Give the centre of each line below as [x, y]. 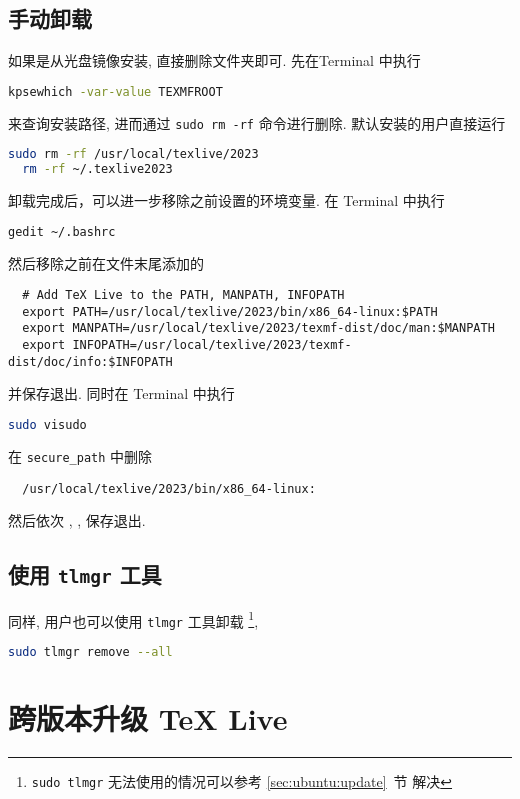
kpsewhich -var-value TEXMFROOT [115, 91]
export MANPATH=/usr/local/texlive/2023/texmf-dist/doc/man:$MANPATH [258, 328]
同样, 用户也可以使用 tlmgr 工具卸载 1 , [133, 619]
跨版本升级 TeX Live [148, 717]
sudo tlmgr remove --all [90, 651]
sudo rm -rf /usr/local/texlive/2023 [133, 154]
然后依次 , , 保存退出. [77, 520]
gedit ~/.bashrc [62, 231]
